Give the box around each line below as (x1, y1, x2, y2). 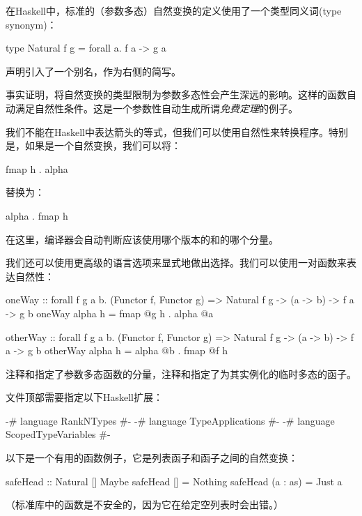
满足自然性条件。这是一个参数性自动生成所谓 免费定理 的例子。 (15, 100, 298, 115)
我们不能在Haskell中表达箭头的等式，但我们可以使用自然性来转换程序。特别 (6, 124, 349, 139)
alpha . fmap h (6, 208, 68, 222)
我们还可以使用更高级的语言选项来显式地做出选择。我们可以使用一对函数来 (6, 255, 347, 270)
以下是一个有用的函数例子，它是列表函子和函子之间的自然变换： (6, 450, 298, 465)
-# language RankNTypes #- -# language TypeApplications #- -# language (6, 413, 335, 427)
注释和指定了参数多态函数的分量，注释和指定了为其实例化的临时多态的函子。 (6, 366, 356, 381)
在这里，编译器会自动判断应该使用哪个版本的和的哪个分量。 (6, 232, 278, 246)
